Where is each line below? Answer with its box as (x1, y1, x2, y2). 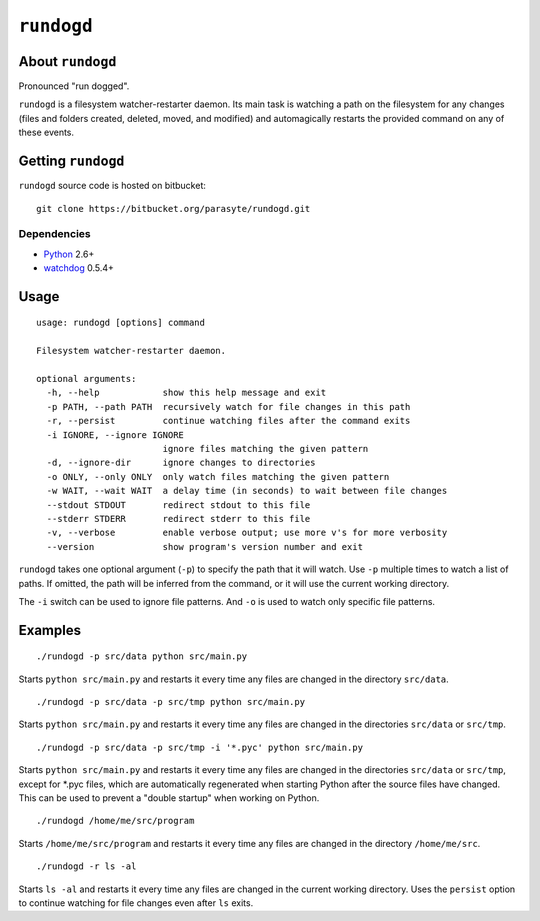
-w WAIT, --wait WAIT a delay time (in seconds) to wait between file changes (46, 485, 448, 497)
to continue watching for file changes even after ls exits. (18, 896, 254, 909)
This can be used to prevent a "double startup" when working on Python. (18, 792, 320, 804)
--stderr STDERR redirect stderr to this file (46, 513, 311, 524)
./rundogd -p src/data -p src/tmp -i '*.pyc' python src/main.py (36, 741, 364, 753)
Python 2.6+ (43, 248, 95, 260)
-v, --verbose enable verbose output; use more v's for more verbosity (46, 527, 448, 539)
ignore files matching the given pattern (162, 443, 369, 454)
